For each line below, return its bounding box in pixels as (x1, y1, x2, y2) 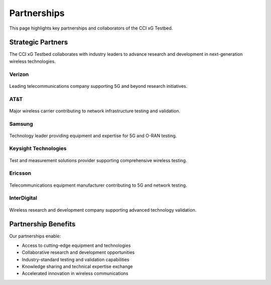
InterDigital (9, 195, 38, 202)
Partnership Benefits (9, 220, 76, 228)
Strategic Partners (9, 38, 68, 47)
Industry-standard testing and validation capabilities (22, 256, 129, 262)
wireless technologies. (9, 58, 56, 64)
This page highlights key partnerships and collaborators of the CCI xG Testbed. (9, 25, 173, 31)
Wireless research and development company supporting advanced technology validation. (9, 207, 197, 213)
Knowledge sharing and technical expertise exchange (22, 263, 133, 269)
